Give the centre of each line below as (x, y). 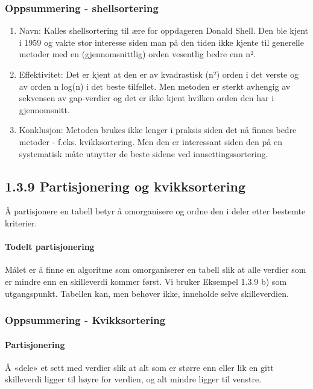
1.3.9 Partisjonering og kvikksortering (125, 186)
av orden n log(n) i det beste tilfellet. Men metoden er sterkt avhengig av (155, 86)
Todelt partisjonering (50, 247)
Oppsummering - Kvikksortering (85, 320)
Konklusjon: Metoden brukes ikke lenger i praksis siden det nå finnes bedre (158, 130)
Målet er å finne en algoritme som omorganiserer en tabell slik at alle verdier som (156, 269)
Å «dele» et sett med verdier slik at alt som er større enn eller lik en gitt (139, 367)
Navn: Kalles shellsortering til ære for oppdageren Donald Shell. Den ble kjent (163, 30)
